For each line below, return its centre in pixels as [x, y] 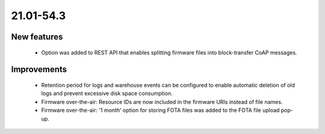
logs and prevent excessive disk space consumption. [107, 93]
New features [37, 37]
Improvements [39, 70]
